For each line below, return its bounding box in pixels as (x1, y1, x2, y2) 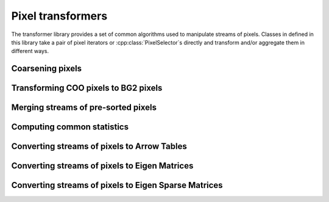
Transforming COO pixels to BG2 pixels (11, 83, 163, 93)
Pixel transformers (11, 9, 108, 23)
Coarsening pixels (11, 63, 82, 74)
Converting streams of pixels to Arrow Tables (11, 141, 187, 152)
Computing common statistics (11, 122, 129, 132)
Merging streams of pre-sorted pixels (11, 103, 157, 113)
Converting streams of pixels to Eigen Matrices (11, 161, 194, 171)
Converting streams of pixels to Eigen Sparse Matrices (11, 180, 223, 190)
